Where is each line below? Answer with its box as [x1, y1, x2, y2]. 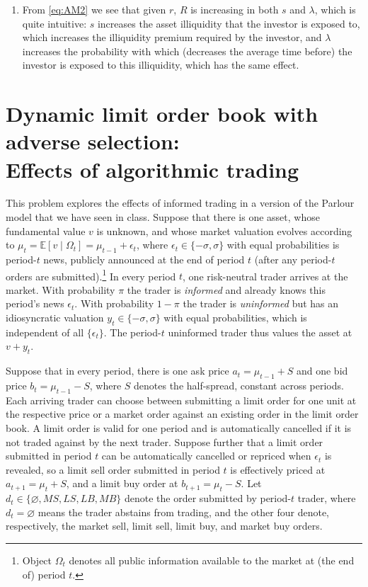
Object [22, 553, 52, 567]
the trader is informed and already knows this [127, 282, 326, 297]
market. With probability [6, 282, 115, 297]
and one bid [296, 363, 348, 378]
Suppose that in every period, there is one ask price [6, 363, 229, 378]
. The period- [103, 324, 161, 339]
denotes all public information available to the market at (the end [69, 553, 355, 567]
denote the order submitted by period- [124, 491, 292, 506]
